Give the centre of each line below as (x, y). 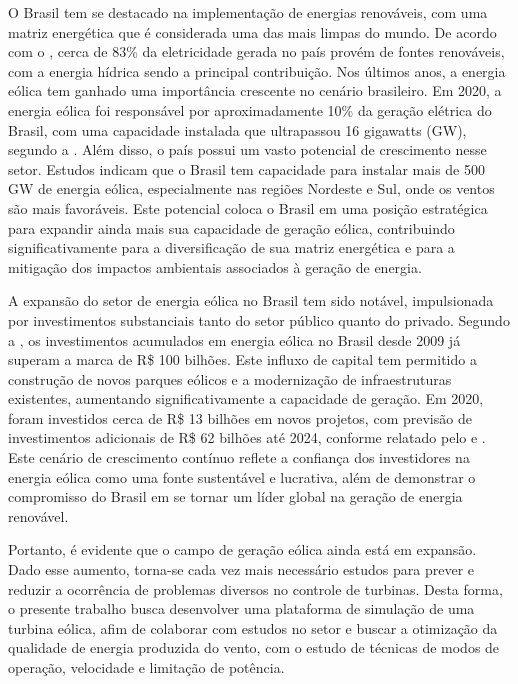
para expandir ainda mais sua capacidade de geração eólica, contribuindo (231, 227)
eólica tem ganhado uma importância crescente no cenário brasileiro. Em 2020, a (255, 90)
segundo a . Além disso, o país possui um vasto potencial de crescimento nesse (247, 149)
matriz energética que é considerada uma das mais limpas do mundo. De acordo (252, 31)
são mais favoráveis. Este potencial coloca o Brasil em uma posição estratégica (248, 207)
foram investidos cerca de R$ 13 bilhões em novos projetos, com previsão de (240, 417)
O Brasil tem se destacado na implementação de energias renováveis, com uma (248, 12)
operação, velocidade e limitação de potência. (146, 667)
